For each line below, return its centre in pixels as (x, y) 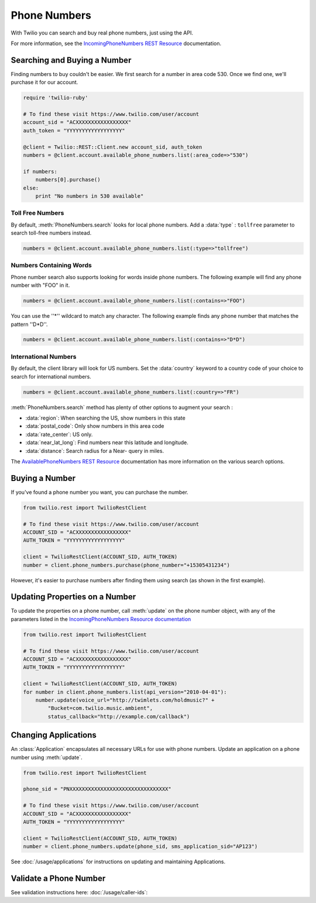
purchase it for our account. (44, 83)
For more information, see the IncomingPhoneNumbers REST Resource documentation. (116, 43)
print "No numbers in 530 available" (90, 196)
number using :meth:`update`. (47, 757)
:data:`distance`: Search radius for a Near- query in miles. (95, 451)
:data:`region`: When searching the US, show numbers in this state (105, 418)
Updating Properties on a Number (73, 597)
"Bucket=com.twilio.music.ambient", (100, 708)
